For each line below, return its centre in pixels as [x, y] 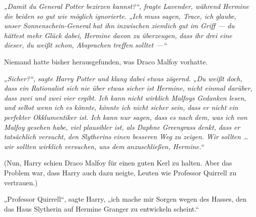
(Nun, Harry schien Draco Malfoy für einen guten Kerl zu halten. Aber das [118, 163]
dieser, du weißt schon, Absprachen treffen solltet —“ [85, 45]
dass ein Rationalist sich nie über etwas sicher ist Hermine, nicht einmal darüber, [128, 88]
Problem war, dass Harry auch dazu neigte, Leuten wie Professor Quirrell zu [120, 172]
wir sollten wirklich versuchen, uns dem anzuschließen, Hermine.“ [104, 146]
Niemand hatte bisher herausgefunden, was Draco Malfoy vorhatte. [106, 61]
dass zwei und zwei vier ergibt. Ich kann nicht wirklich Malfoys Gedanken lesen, [125, 97]
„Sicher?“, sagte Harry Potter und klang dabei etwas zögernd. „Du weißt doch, [123, 78]
